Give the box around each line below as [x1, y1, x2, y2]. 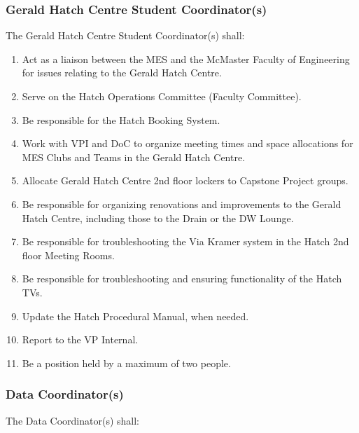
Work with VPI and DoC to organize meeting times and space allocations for [22, 136, 353, 151]
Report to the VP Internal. [22, 332, 139, 347]
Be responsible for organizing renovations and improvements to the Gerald [22, 196, 342, 211]
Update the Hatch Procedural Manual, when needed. [22, 308, 249, 323]
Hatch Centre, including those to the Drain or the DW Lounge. [22, 210, 294, 225]
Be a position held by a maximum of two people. [22, 355, 231, 370]
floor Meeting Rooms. [22, 247, 115, 262]
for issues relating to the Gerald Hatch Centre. [22, 65, 222, 80]
